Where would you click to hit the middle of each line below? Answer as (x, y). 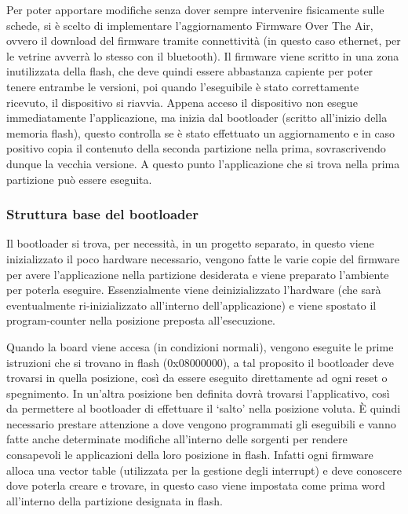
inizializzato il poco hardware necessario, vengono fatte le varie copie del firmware (203, 258)
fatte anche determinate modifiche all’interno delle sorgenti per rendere (177, 439)
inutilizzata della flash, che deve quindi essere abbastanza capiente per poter (190, 71)
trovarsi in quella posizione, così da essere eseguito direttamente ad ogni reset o (197, 378)
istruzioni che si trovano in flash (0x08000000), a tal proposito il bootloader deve (200, 362)
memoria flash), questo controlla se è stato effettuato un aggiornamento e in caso (201, 132)
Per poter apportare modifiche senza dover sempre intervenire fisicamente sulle (195, 9)
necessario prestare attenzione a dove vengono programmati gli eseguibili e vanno (201, 423)
